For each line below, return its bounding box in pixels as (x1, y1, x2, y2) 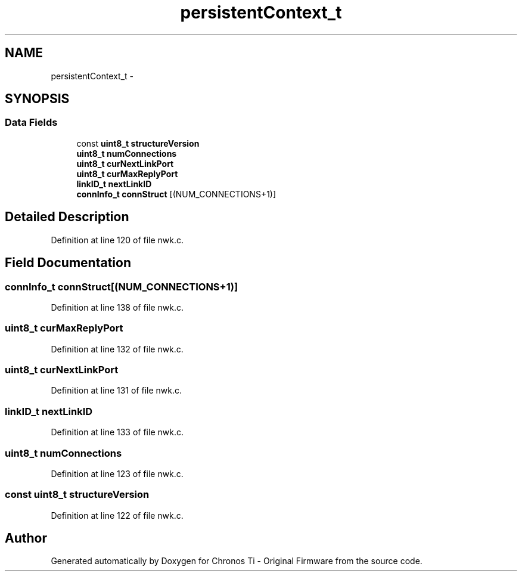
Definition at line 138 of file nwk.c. (51, 302, 184, 312)
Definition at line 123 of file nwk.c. (51, 468, 184, 479)
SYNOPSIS (5, 91, 70, 107)
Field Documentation (5, 255, 131, 271)
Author (5, 531, 47, 546)
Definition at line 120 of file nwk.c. (51, 234, 184, 245)
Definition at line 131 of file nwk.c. (51, 385, 182, 396)
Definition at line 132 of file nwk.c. (51, 343, 184, 354)
